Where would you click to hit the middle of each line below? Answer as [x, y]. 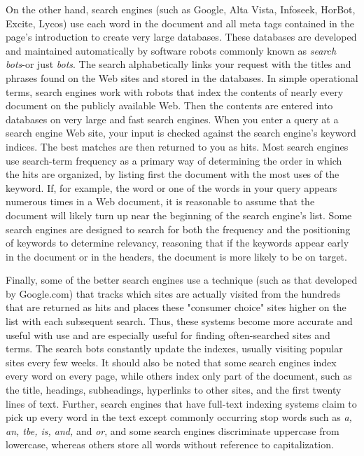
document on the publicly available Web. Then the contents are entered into [169, 105]
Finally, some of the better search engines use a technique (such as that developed [182, 280]
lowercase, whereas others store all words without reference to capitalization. [170, 444]
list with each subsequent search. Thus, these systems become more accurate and [179, 321]
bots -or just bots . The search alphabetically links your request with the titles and [178, 64]
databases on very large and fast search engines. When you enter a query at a [172, 119]
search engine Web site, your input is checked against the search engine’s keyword [181, 133]
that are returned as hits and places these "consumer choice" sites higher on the [176, 307]
